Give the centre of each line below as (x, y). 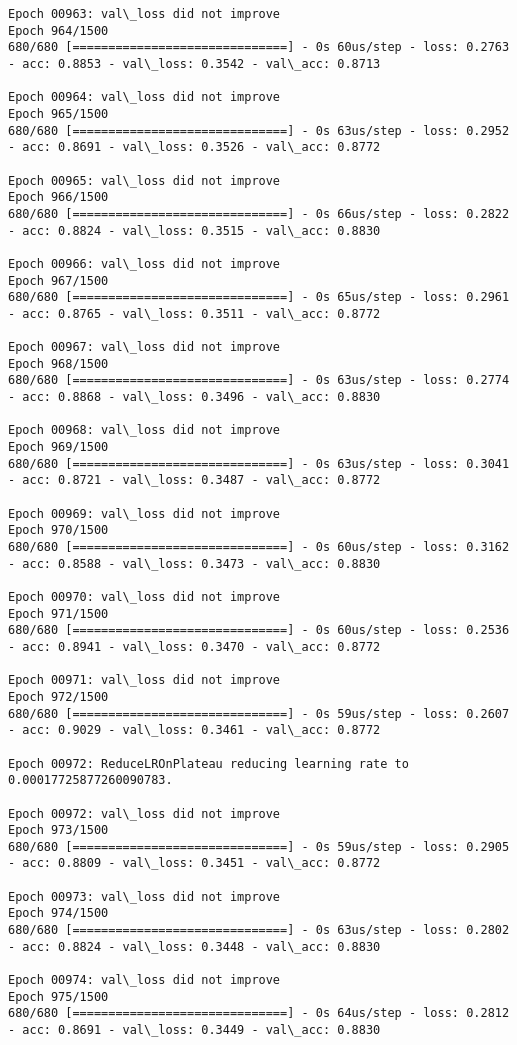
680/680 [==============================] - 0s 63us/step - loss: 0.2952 (259, 130)
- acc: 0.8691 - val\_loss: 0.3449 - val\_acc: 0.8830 (194, 1030)
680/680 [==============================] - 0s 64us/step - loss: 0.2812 (259, 1013)
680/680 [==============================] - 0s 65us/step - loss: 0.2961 (259, 297)
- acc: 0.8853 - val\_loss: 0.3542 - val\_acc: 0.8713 (194, 63)
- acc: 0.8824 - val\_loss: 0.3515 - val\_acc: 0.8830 (194, 230)
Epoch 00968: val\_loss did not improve (144, 430)
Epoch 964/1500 (58, 30)
